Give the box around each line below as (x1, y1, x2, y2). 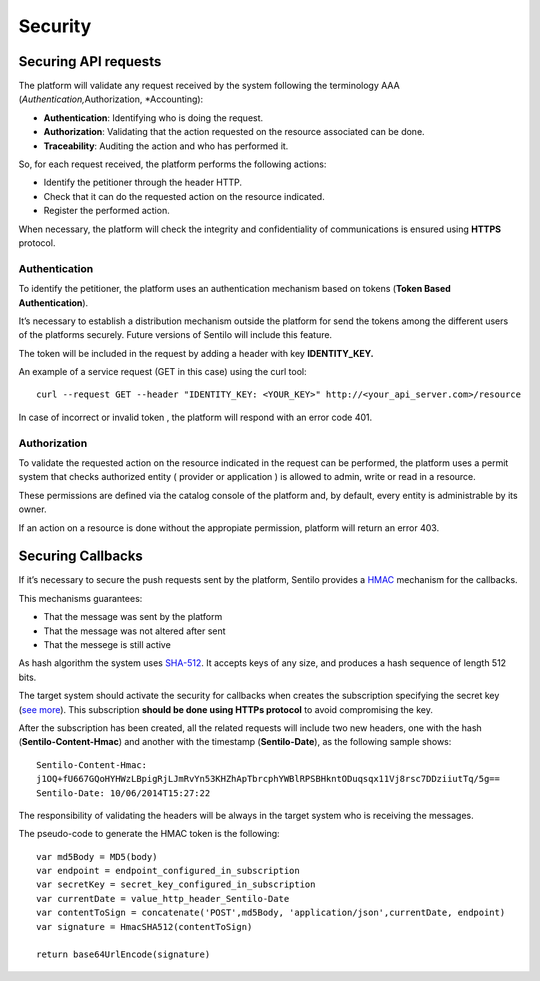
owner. (18, 503, 47, 515)
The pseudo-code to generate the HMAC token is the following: (18, 828, 280, 840)
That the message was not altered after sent (43, 625, 226, 637)
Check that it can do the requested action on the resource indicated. (43, 190, 325, 202)
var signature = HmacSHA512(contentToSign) (36, 921, 253, 932)
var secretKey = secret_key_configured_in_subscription (36, 879, 316, 890)
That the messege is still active (43, 639, 172, 651)
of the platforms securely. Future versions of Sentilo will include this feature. (18, 329, 333, 341)
